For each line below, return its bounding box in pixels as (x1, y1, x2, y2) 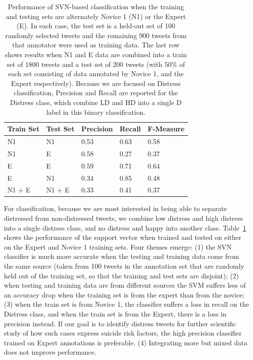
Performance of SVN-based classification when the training (8, 1, 184, 11)
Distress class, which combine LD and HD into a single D (10, 97, 182, 107)
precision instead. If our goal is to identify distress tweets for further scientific (4, 318, 236, 328)
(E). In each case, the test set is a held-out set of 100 (17, 21, 175, 31)
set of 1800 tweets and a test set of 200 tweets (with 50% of (6, 59, 185, 69)
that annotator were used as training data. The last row (12, 40, 180, 50)
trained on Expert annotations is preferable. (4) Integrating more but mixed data (4, 337, 248, 347)
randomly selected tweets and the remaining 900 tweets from (5, 30, 187, 40)
